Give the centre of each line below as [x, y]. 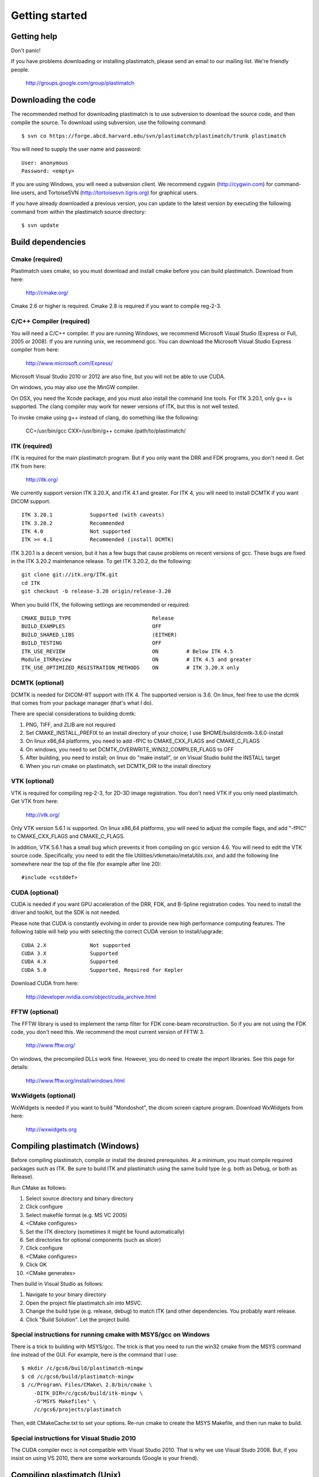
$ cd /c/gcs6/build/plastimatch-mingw [78, 1376]
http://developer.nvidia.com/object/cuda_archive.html [91, 997]
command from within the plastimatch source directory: [79, 212]
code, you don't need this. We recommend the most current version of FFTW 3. [108, 1032]
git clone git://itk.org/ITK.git [70, 575]
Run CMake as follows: [39, 1188]
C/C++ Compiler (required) [51, 321]
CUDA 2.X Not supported [76, 945]
